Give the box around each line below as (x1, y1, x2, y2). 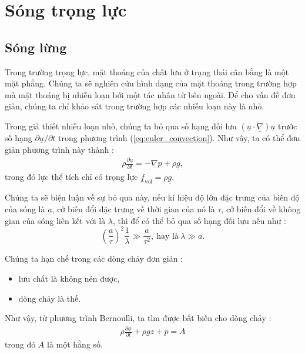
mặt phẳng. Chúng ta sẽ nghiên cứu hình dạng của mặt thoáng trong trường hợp (5, 77, 297, 89)
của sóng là (5, 203, 45, 215)
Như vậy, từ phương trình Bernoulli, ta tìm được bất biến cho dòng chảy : (5, 312, 272, 324)
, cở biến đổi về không (221, 203, 301, 215)
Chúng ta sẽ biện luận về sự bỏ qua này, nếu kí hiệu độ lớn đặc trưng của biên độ (5, 191, 300, 203)
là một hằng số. (46, 338, 103, 350)
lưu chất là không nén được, (18, 272, 120, 284)
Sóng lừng (5, 38, 67, 56)
